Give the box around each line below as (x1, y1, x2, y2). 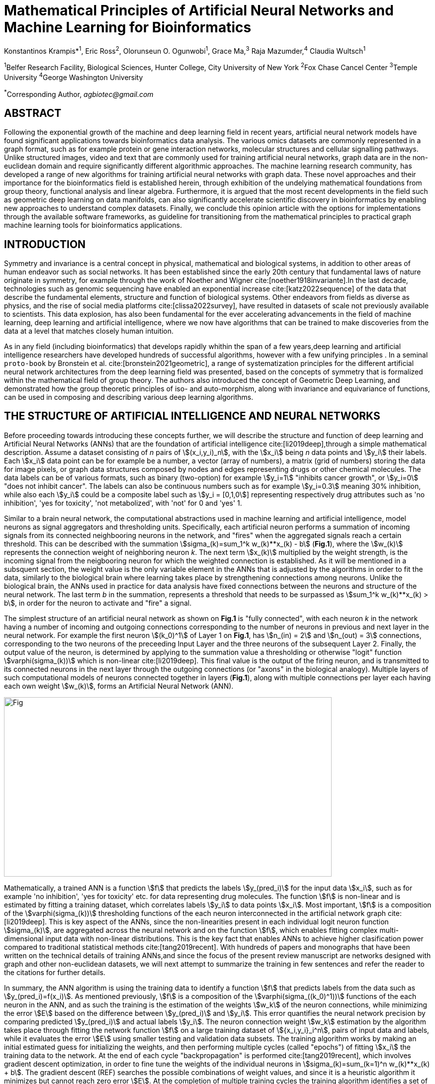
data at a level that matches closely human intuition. (4, 327, 174, 336)
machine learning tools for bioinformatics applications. (4, 221, 182, 230)
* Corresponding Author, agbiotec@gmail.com (4, 88, 154, 98)
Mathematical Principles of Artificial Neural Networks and (4, 2, 394, 19)
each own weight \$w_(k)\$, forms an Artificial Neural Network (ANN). (4, 681, 234, 690)
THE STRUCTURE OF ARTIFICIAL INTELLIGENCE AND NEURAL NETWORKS (4, 410, 380, 423)
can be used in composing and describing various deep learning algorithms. (4, 393, 254, 402)
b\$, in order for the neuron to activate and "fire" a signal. (4, 598, 192, 607)
